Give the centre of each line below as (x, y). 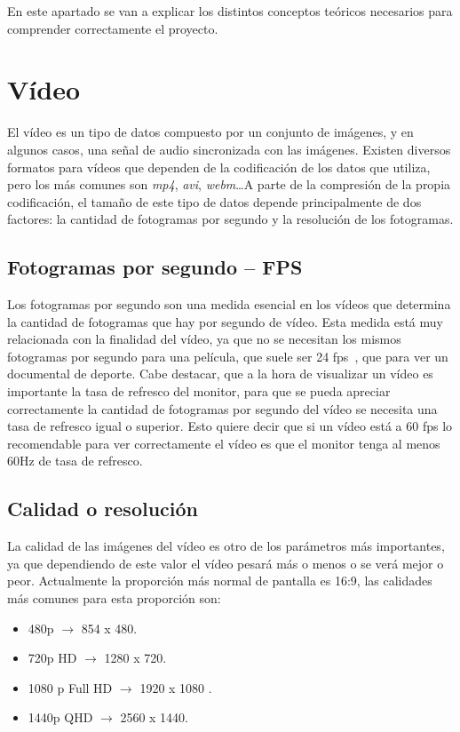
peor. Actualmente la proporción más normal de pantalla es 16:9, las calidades (220, 581)
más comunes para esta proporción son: (114, 598)
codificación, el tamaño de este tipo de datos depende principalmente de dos (214, 201)
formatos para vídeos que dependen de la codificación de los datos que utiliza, (219, 167)
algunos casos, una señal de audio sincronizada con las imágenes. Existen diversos (229, 149)
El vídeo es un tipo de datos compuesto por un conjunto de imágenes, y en (210, 132)
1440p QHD (60, 717)
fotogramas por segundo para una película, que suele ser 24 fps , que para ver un (228, 356)
